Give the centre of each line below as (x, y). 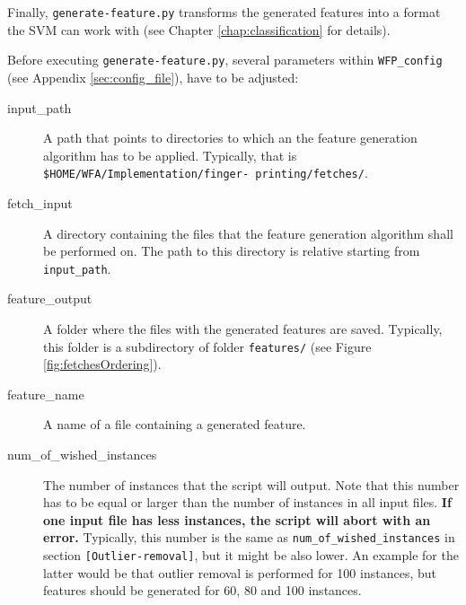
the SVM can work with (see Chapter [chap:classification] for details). (199, 29)
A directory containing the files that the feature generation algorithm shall (248, 233)
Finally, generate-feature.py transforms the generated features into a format (224, 12)
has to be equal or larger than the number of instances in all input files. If (247, 502)
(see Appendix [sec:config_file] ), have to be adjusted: (153, 77)
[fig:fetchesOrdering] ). (102, 364)
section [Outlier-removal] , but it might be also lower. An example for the (251, 555)
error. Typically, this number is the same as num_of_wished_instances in (249, 537)
